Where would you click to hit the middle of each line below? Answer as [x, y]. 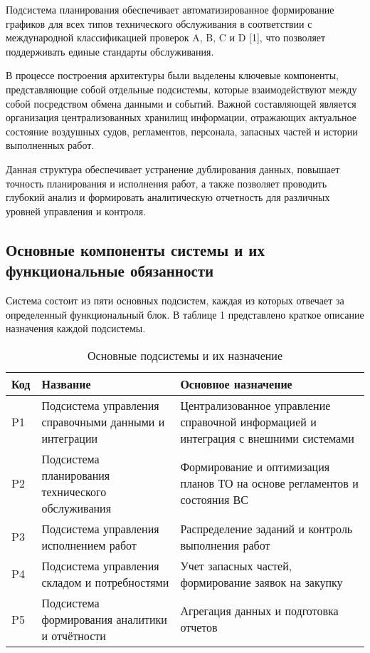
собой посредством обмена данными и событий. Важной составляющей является [181, 103]
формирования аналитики [104, 619]
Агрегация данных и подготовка [259, 611]
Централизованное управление [255, 405]
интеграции [70, 438]
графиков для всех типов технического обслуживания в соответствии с [159, 23]
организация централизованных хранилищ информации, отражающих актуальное [181, 117]
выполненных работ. [50, 145]
